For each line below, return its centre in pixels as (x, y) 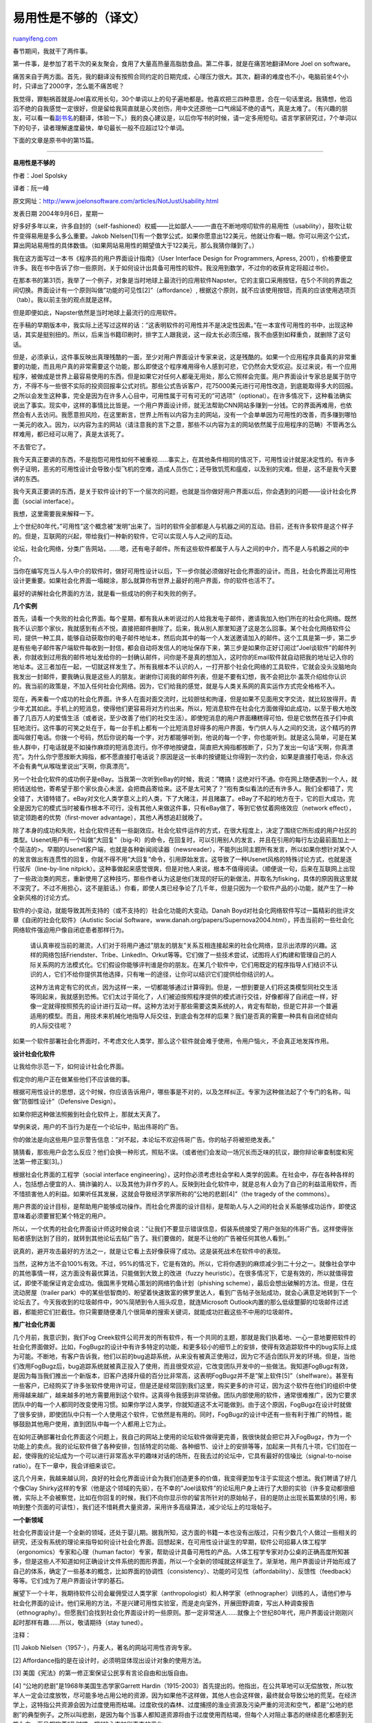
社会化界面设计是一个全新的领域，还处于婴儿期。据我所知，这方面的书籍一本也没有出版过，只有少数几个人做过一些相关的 (185, 1533)
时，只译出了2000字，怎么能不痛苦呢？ (69, 86)
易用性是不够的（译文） (79, 18)
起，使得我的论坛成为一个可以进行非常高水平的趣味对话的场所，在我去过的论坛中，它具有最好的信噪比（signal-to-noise (182, 1456)
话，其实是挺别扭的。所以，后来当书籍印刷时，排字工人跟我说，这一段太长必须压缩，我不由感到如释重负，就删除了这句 (182, 335)
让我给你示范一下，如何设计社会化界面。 (70, 1067)
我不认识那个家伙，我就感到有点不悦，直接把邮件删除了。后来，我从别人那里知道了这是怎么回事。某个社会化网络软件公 (182, 628)
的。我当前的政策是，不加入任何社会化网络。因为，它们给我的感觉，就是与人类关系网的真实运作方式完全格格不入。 (176, 686)
